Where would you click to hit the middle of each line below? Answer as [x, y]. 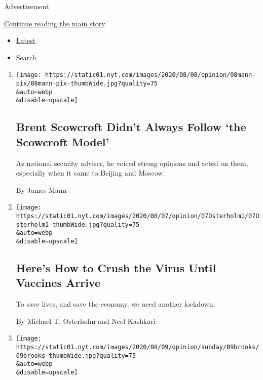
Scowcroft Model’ [63, 141]
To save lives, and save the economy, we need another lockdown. [116, 304]
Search [26, 57]
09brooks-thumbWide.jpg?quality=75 [76, 355]
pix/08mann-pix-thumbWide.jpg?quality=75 [87, 84]
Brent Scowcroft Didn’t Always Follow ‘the [131, 127]
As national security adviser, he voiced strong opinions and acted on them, [132, 163]
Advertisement [27, 6]
